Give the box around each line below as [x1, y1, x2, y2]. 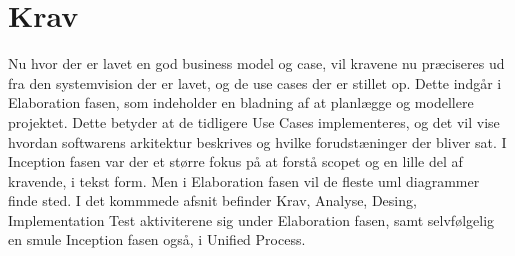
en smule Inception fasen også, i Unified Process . [8, 229, 306, 250]
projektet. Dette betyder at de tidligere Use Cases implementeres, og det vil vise [8, 111, 500, 132]
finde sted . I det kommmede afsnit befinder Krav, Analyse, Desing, [8, 190, 417, 211]
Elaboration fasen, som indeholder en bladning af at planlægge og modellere [8, 92, 474, 113]
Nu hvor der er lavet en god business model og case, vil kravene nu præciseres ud [8, 53, 505, 74]
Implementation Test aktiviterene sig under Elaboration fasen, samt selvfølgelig [8, 209, 495, 230]
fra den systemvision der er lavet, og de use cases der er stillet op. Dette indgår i [8, 72, 502, 93]
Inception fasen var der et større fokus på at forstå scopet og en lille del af [8, 151, 463, 172]
